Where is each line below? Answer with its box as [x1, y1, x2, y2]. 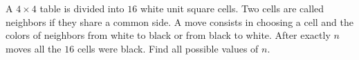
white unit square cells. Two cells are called [140, 1, 324, 15]
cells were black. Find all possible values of [77, 41, 259, 55]
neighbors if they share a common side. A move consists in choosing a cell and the [6, 14, 354, 29]
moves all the [6, 41, 62, 55]
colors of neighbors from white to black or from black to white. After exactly [6, 28, 331, 42]
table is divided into [39, 1, 125, 15]
